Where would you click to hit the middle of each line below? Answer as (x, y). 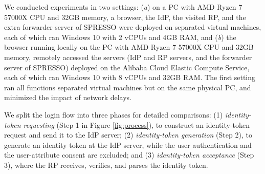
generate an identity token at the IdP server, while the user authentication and (128, 144)
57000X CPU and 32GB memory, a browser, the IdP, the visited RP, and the (125, 17)
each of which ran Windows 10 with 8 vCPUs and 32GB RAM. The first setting (130, 77)
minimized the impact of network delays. (68, 97)
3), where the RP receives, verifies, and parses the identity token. (106, 165)
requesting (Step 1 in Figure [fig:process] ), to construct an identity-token (136, 124)
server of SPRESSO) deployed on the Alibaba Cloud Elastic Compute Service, (127, 67)
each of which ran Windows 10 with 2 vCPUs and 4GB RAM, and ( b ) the (120, 37)
